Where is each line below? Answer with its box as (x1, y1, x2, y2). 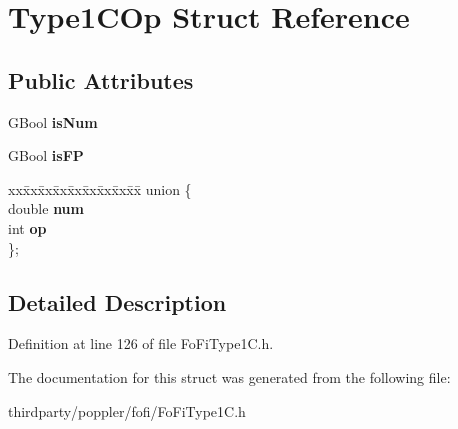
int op (8, 217, 47, 238)
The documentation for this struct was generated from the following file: (8, 366, 451, 387)
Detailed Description (8, 286, 227, 317)
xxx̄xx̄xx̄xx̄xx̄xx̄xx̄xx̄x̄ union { (8, 178, 192, 199)
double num (8, 198, 84, 219)
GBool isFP (8, 145, 84, 166)
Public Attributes (8, 64, 194, 95)
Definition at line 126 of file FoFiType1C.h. (8, 333, 274, 354)
